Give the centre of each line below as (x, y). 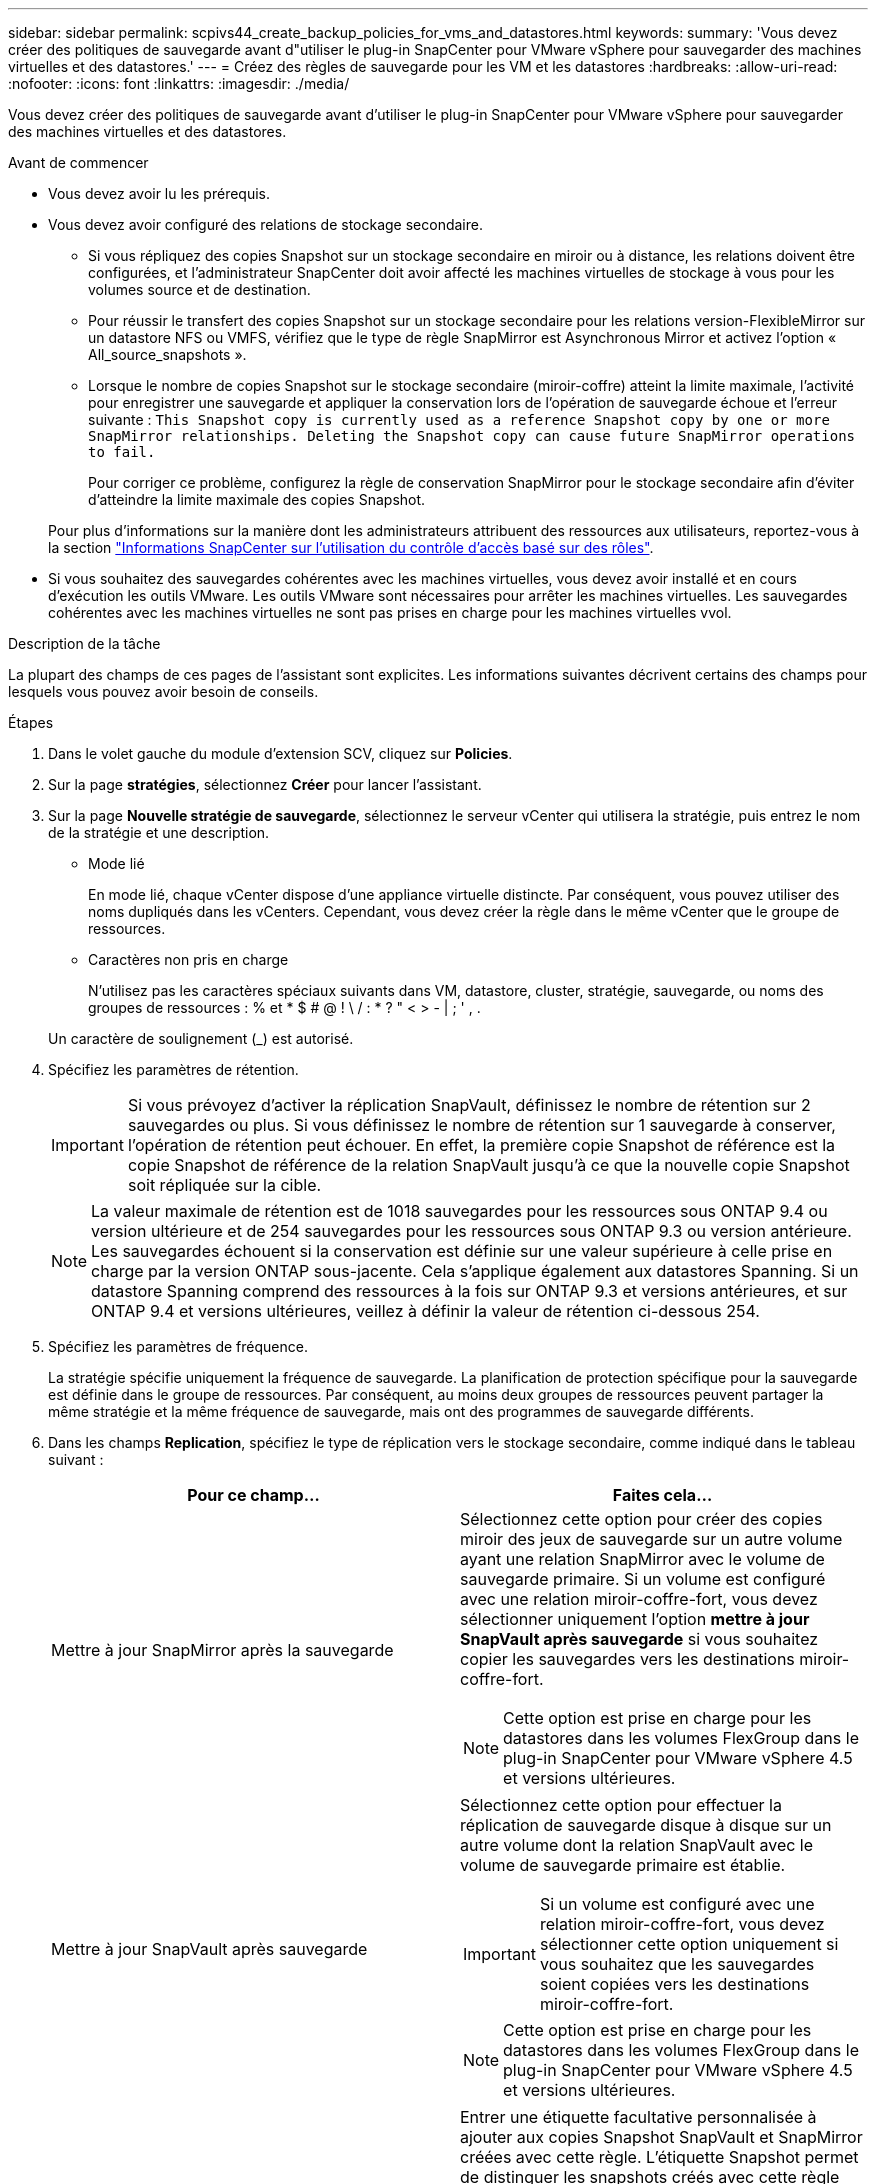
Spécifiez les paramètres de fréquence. (178, 1346)
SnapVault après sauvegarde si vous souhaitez (639, 1639)
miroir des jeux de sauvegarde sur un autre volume (651, 1539)
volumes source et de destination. (199, 289)
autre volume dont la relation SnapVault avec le (637, 1845)
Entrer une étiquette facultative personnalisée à (638, 2117)
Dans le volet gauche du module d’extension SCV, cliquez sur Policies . (280, 753)
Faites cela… (662, 1495)
